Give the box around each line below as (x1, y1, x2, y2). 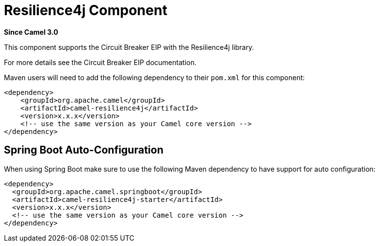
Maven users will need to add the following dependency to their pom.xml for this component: (4, 73, 305, 82)
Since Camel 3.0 (4, 27, 58, 36)
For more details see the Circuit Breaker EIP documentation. (4, 58, 197, 67)
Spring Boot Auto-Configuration (4, 144, 164, 157)
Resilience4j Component (4, 2, 167, 19)
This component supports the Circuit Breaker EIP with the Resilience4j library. (4, 43, 254, 51)
